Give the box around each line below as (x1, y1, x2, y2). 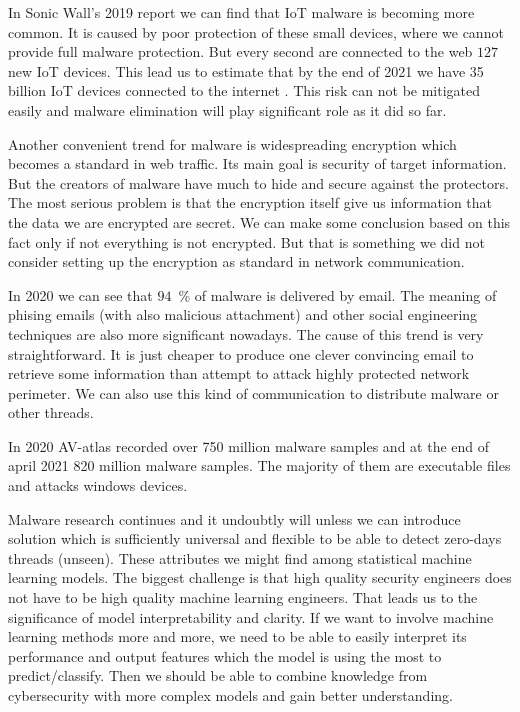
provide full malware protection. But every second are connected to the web (8, 41, 473, 62)
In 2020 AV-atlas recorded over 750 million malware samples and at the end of (8, 435, 490, 456)
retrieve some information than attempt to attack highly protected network (8, 363, 470, 384)
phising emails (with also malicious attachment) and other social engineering (8, 304, 478, 325)
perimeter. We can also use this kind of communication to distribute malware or (8, 382, 499, 403)
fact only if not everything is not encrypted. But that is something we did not (8, 231, 485, 252)
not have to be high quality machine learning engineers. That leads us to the (8, 587, 478, 608)
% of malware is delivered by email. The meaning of (178, 284, 497, 305)
